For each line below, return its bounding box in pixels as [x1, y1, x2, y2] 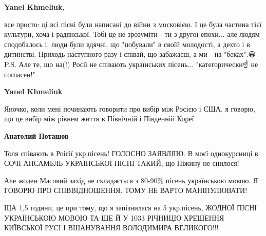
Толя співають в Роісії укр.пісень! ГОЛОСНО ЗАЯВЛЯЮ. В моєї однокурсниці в [4, 147, 258, 158]
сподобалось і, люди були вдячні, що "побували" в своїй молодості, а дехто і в [4, 38, 250, 49]
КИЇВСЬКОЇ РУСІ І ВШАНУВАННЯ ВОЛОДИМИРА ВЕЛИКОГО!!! [4, 222, 219, 233]
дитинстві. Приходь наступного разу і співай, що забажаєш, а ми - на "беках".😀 [4, 49, 256, 59]
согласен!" [4, 69, 35, 79]
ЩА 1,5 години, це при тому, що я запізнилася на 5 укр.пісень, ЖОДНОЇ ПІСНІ [4, 202, 257, 212]
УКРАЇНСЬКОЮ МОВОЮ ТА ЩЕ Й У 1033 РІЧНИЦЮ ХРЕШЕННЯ [4, 212, 224, 223]
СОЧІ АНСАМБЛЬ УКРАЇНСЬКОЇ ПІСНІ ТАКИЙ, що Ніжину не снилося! [4, 158, 239, 168]
